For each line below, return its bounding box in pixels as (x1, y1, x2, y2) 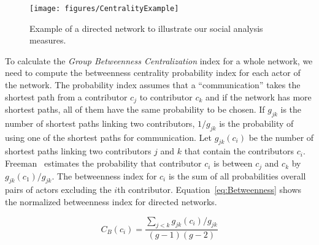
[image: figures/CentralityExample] (29, 4, 179, 13)
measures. (29, 34, 66, 47)
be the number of (248, 130, 314, 143)
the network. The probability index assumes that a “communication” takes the (5, 78, 301, 91)
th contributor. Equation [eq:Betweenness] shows (117, 183, 302, 196)
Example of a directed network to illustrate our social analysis (29, 21, 263, 34)
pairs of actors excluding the (5, 183, 112, 196)
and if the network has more (205, 90, 312, 103)
